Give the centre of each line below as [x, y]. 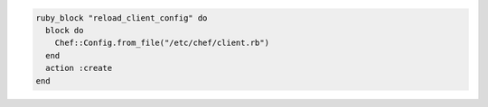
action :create [79, 68]
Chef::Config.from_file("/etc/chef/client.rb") [162, 43]
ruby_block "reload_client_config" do [122, 18]
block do [65, 30]
